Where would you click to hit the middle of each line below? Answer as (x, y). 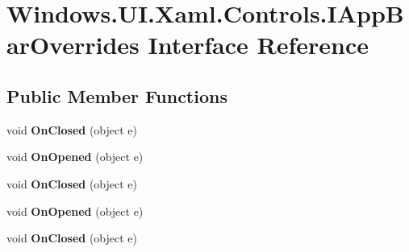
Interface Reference (259, 45)
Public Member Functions (117, 95)
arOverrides (73, 45)
